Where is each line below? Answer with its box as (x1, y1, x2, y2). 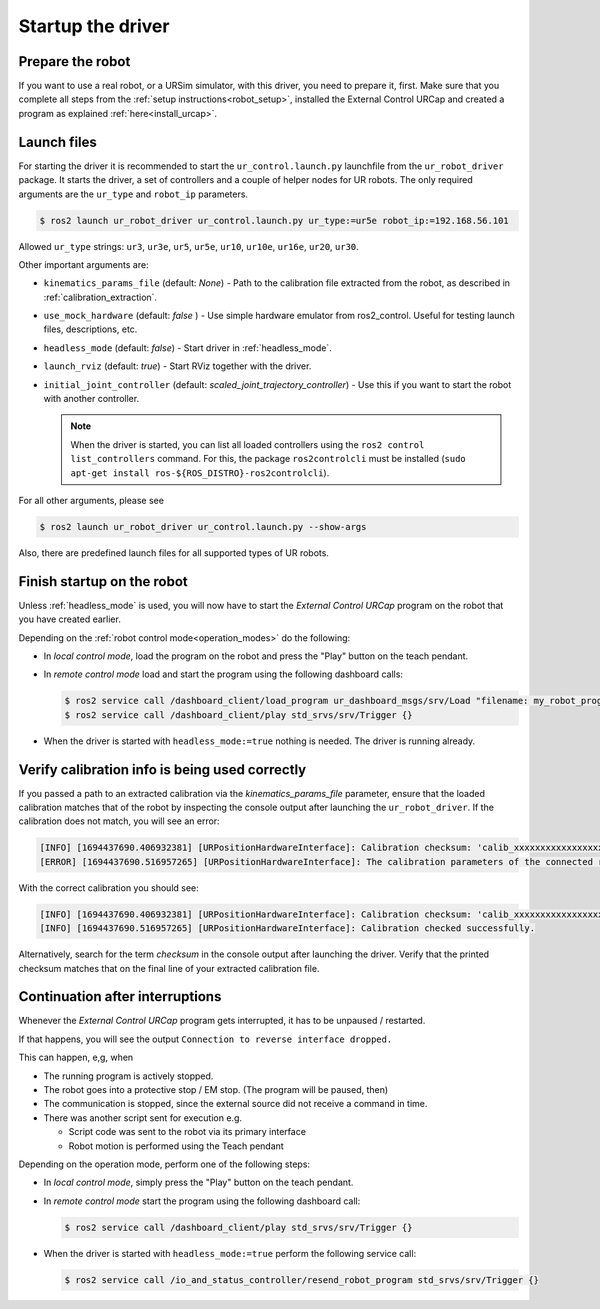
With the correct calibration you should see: (18, 881, 199, 894)
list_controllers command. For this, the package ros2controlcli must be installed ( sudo (70, 453, 466, 465)
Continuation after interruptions (18, 988, 222, 1005)
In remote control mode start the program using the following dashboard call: (43, 1195, 361, 1207)
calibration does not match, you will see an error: (18, 815, 220, 827)
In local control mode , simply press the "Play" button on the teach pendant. (43, 1176, 354, 1189)
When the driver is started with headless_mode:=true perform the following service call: (43, 1247, 417, 1259)
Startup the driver (18, 15, 170, 37)
